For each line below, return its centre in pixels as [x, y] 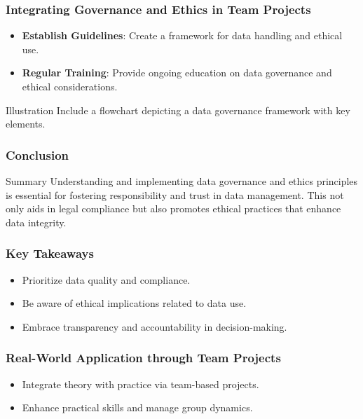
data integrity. [36, 222]
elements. [26, 124]
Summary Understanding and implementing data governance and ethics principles [182, 181]
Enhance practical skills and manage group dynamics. [137, 407]
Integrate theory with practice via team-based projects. [141, 384]
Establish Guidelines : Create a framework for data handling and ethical [182, 35]
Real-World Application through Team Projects [143, 358]
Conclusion [37, 154]
